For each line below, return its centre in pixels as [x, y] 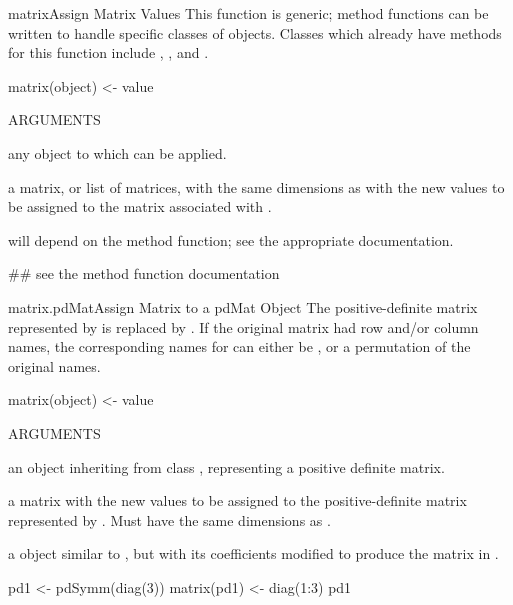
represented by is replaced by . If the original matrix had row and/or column [243, 326]
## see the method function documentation [144, 273]
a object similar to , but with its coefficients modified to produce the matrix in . [253, 553]
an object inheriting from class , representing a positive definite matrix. [226, 466]
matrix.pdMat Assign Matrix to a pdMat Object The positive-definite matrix [243, 306]
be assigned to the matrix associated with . [140, 206]
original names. [54, 365]
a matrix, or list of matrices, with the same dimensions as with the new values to [256, 186]
